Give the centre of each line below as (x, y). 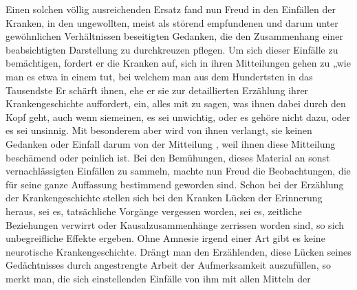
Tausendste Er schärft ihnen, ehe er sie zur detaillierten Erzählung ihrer (157, 90)
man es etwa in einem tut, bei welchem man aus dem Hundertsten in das (159, 76)
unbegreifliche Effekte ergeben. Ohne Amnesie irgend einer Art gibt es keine (165, 238)
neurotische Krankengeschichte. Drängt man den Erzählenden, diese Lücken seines (178, 251)
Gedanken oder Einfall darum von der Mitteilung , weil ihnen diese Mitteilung (171, 143)
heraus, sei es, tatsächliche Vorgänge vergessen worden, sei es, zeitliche (154, 211)
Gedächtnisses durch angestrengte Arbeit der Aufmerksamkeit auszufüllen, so (168, 265)
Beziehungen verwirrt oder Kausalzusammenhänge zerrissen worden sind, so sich (175, 224)
